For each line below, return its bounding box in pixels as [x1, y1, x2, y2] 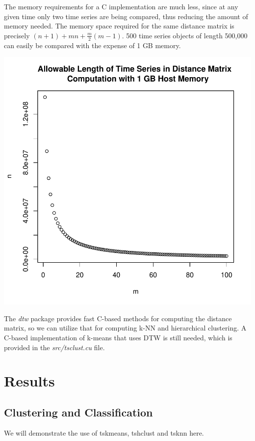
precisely [4, 30, 30, 40]
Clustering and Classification [4, 404, 153, 419]
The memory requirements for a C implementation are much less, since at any [4, 1, 238, 11]
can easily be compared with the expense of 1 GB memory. [4, 40, 181, 50]
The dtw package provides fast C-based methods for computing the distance [4, 313, 232, 323]
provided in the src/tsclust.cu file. [4, 342, 105, 352]
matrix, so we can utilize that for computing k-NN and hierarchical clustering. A [4, 323, 247, 333]
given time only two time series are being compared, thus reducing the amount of [4, 11, 248, 21]
